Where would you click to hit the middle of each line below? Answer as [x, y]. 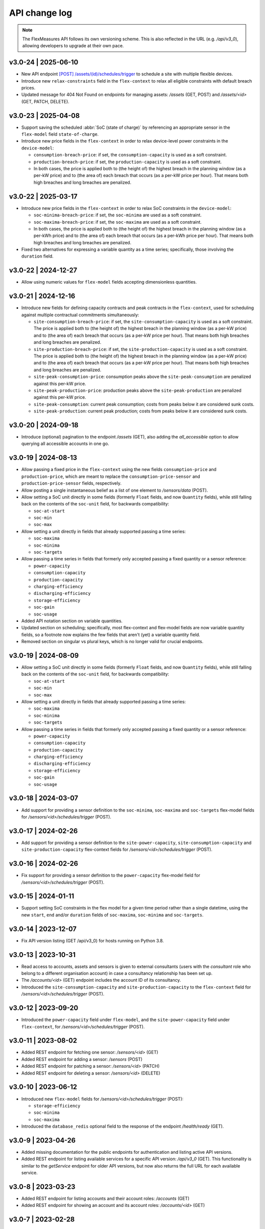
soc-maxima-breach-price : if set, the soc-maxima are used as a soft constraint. [118, 222]
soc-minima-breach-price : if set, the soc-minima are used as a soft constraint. [118, 215]
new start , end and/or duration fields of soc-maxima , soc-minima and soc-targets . [112, 915]
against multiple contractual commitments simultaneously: [80, 315]
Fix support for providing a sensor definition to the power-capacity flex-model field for [111, 876]
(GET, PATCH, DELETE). [45, 101]
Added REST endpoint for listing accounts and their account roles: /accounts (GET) [106, 1199]
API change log [40, 13]
